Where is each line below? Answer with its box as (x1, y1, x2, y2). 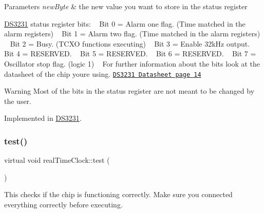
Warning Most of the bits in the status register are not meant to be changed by (4, 86, 255, 96)
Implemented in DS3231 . (4, 113, 82, 123)
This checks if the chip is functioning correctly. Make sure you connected (4, 189, 233, 200)
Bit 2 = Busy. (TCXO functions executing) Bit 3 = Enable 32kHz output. (10, 38, 250, 49)
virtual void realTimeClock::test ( (4, 155, 110, 165)
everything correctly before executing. (4, 199, 123, 209)
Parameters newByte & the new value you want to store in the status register (4, 1, 248, 11)
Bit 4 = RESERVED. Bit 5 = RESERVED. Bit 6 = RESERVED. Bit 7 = (4, 48, 256, 59)
